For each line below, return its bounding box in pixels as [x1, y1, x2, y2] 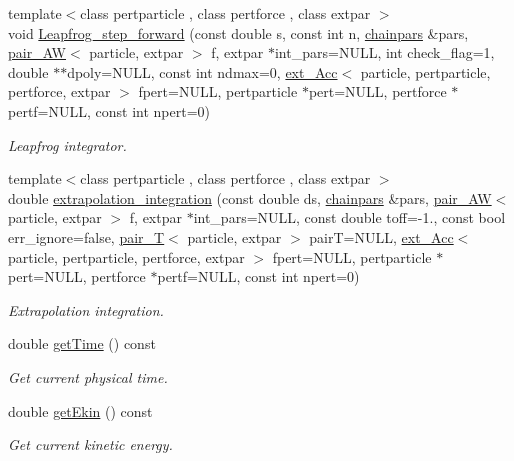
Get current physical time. [8, 366, 168, 387]
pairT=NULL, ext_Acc [309, 226, 454, 247]
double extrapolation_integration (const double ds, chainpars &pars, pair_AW [8, 187, 492, 208]
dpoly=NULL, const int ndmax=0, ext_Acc [67, 61, 338, 82]
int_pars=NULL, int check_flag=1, [274, 42, 495, 63]
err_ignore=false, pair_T [8, 226, 165, 247]
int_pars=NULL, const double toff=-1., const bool [193, 207, 506, 228]
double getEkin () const [8, 400, 153, 421]
